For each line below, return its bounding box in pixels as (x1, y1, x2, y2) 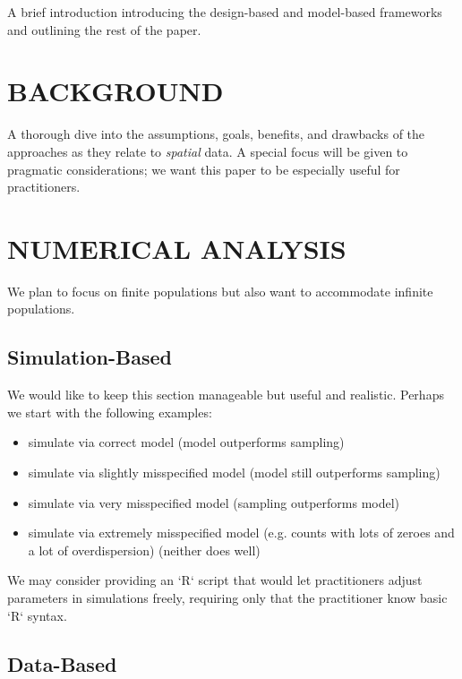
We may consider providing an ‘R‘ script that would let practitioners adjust (7, 571, 423, 589)
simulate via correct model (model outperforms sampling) (28, 433, 345, 451)
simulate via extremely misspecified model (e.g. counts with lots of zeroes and (28, 523, 455, 542)
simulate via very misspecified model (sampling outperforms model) (28, 493, 400, 511)
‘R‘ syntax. (7, 606, 67, 624)
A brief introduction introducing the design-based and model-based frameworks (7, 3, 442, 21)
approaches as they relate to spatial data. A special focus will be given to (7, 142, 408, 160)
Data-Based (7, 649, 117, 677)
